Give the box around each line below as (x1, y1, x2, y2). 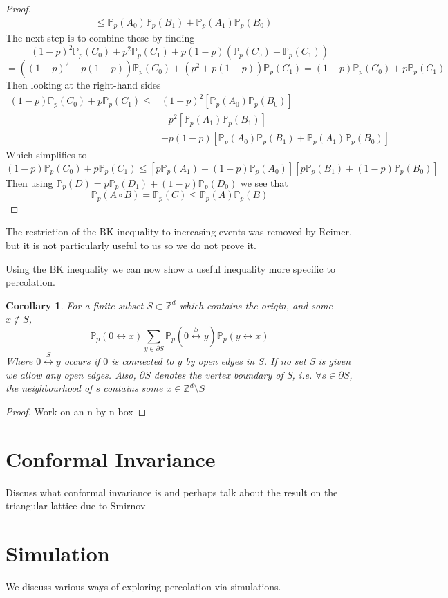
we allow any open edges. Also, (6, 367, 136, 381)
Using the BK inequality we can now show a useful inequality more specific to (6, 261, 335, 275)
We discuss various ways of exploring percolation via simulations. (6, 579, 281, 593)
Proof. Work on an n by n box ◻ (6, 404, 147, 418)
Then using (6, 175, 53, 190)
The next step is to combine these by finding (6, 30, 195, 45)
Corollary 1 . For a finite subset (6, 298, 144, 312)
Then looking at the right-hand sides (6, 78, 161, 92)
